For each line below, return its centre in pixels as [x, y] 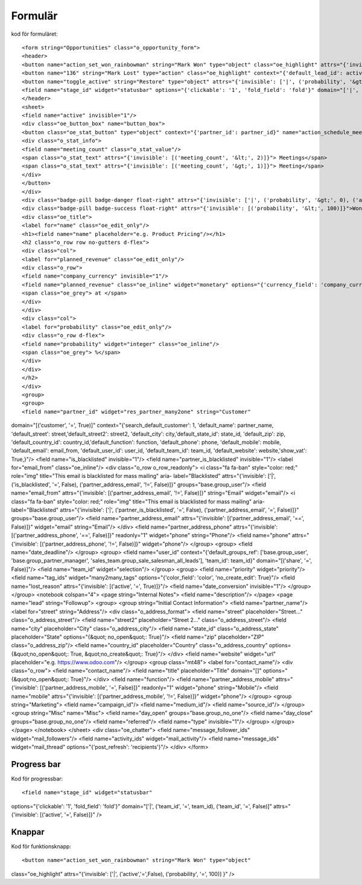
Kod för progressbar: [37, 779]
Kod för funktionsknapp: [41, 846]
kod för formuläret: [34, 34]
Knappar [28, 832]
